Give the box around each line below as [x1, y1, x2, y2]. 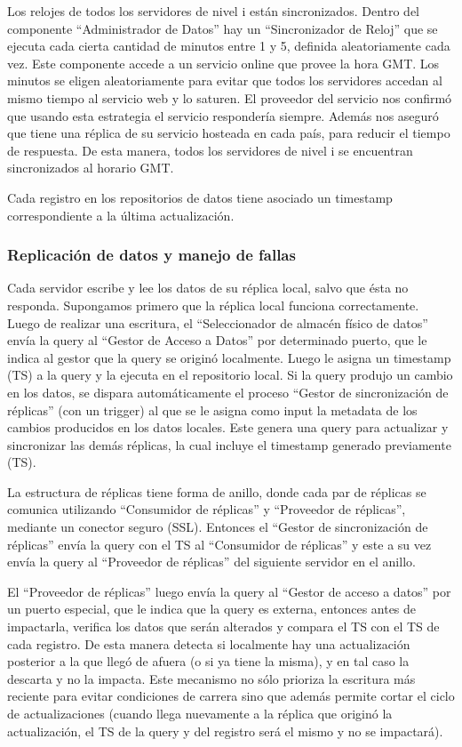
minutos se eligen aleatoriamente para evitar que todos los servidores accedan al [7, 71, 442, 90]
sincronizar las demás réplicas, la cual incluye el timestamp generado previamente [7, 435, 451, 454]
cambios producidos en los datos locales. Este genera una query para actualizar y [7, 418, 449, 437]
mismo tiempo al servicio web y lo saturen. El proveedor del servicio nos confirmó [7, 88, 452, 107]
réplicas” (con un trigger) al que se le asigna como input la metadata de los [7, 400, 418, 419]
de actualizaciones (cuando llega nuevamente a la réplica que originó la [7, 704, 393, 722]
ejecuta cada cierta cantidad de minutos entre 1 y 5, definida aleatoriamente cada [7, 36, 450, 55]
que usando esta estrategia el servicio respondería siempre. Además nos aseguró [7, 106, 439, 124]
